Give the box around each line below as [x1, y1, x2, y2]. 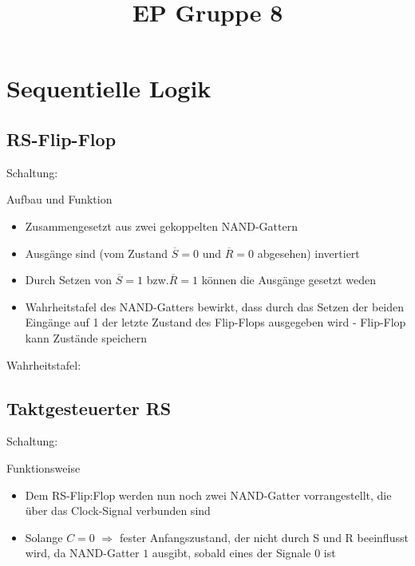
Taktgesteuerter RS [6, 395, 172, 420]
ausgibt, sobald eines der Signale [152, 544, 311, 561]
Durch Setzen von [25, 271, 113, 288]
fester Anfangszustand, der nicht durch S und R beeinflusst [119, 528, 409, 545]
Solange [25, 528, 63, 545]
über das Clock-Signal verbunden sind [25, 502, 211, 519]
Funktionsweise [6, 459, 81, 476]
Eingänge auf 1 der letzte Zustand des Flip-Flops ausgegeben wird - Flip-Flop [25, 314, 406, 330]
